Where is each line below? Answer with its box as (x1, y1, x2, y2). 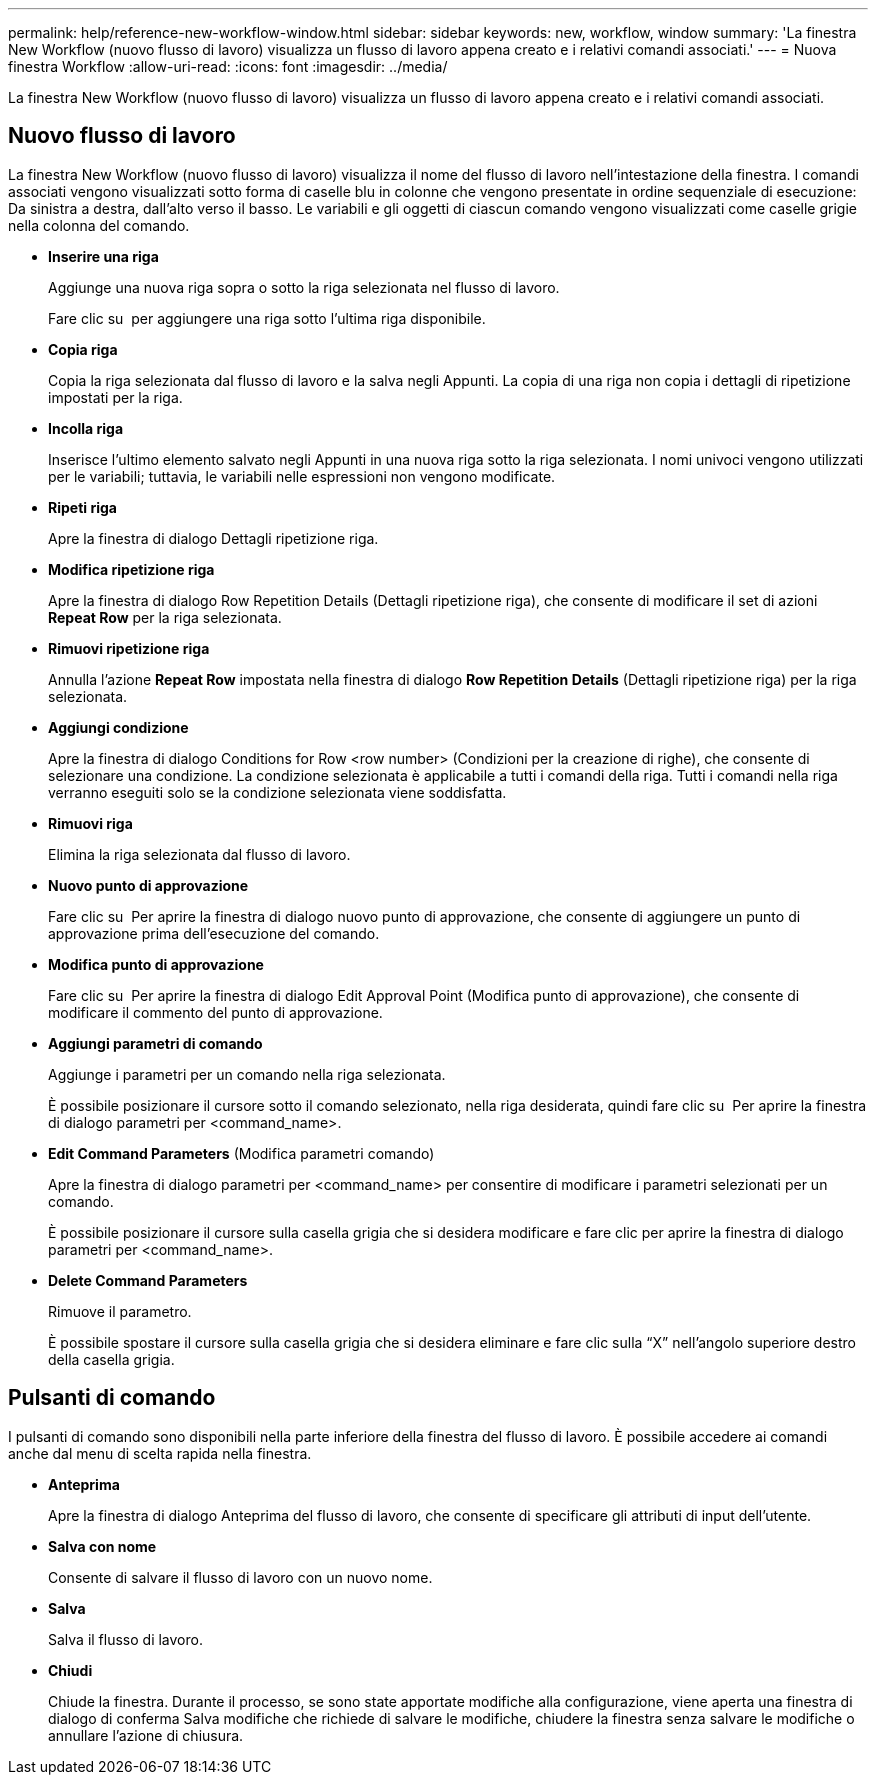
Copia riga (48, 340, 118, 358)
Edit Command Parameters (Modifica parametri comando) (48, 1144, 435, 1162)
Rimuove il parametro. (48, 1302, 192, 1320)
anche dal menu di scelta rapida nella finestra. (8, 1444, 312, 1462)
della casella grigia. (48, 1350, 175, 1368)
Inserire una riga (48, 247, 159, 265)
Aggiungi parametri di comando (48, 1034, 263, 1052)
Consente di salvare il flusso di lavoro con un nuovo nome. (48, 1568, 433, 1586)
